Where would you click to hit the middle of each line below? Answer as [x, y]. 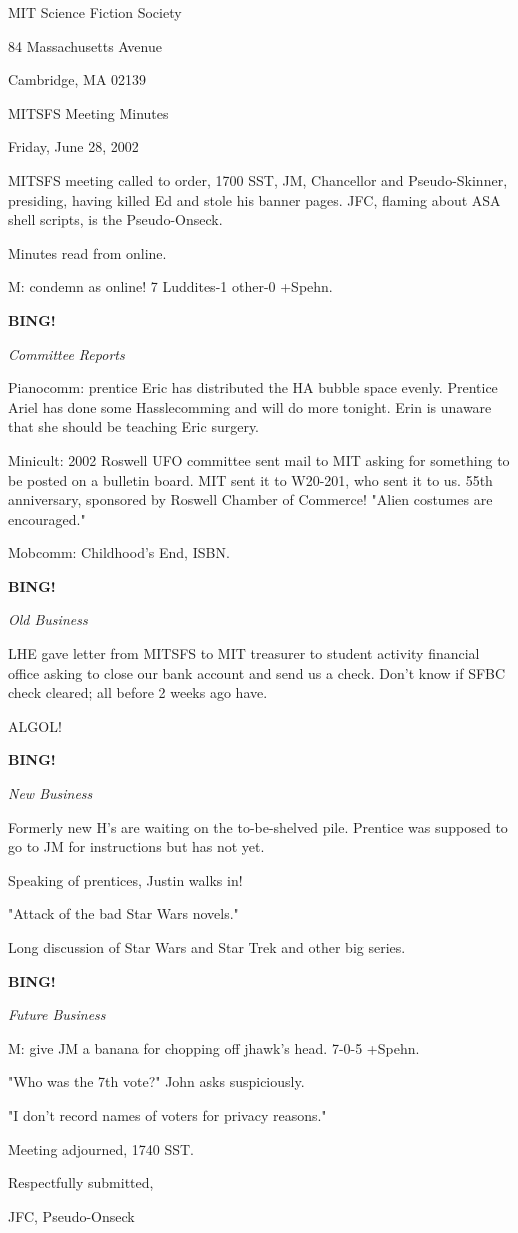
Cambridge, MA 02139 [77, 79]
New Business [50, 793]
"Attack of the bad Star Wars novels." [123, 913]
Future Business [57, 1014]
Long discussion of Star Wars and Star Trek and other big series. [207, 947]
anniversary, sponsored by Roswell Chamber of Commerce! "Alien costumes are [250, 499]
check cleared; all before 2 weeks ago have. [138, 692]
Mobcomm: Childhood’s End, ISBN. [119, 552]
